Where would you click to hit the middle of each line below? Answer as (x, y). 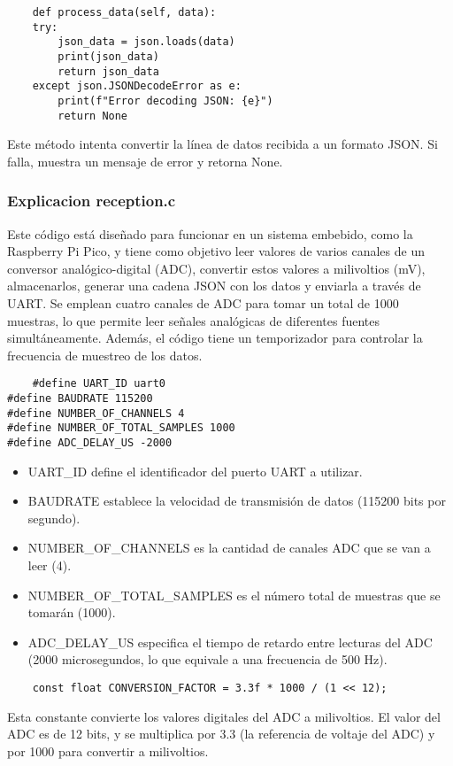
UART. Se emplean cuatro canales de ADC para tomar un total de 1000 (203, 303)
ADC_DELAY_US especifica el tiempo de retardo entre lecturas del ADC (230, 642)
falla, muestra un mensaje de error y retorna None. (145, 161)
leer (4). (50, 565)
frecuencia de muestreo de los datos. (105, 355)
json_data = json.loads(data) (146, 42)
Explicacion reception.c (92, 201)
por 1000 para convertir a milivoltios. (108, 751)
